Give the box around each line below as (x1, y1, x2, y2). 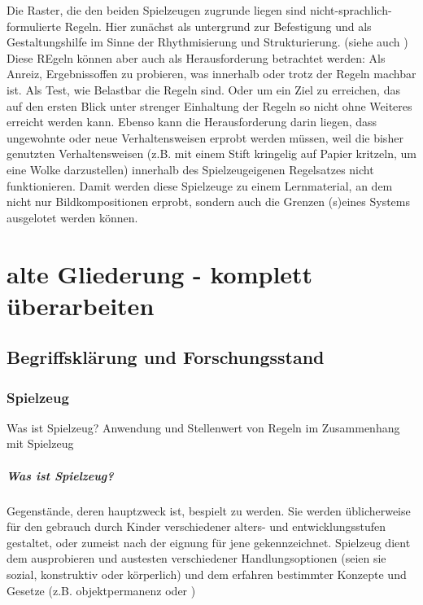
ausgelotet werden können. (7, 208, 138, 226)
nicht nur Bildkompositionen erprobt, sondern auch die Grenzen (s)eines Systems (7, 193, 411, 210)
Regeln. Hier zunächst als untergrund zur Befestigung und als (64, 17, 372, 34)
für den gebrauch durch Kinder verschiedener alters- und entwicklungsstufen (7, 518, 386, 535)
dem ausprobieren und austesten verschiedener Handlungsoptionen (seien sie (7, 550, 386, 567)
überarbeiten (7, 288, 155, 322)
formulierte (7, 17, 61, 34)
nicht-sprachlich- (310, 2, 392, 18)
